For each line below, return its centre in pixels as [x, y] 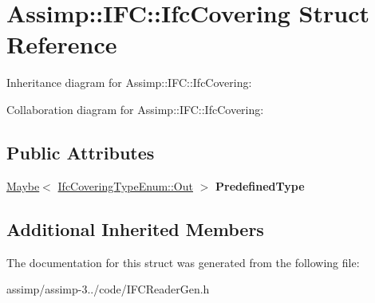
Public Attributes [81, 152]
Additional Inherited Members [135, 228]
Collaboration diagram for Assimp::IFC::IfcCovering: [135, 109]
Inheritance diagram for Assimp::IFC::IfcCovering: [129, 83]
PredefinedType [260, 185]
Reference [62, 44]
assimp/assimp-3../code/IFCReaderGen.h [108, 289]
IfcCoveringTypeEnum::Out [125, 185]
